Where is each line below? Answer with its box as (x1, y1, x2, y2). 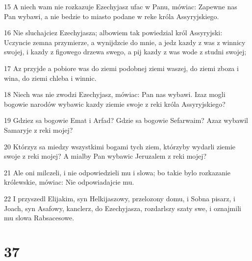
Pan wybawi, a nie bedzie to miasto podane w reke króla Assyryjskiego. (4, 11, 219, 21)
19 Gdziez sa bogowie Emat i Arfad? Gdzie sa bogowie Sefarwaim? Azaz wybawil (4, 115, 248, 125)
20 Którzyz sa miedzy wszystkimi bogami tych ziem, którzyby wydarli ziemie (4, 141, 236, 151)
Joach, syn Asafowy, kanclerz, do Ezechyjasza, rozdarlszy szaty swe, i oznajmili (4, 203, 241, 213)
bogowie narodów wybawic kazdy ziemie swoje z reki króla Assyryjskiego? (4, 98, 226, 109)
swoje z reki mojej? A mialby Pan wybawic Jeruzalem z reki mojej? (4, 151, 207, 161)
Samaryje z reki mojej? (4, 124, 73, 135)
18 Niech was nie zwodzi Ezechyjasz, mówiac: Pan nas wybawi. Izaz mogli (4, 89, 226, 99)
